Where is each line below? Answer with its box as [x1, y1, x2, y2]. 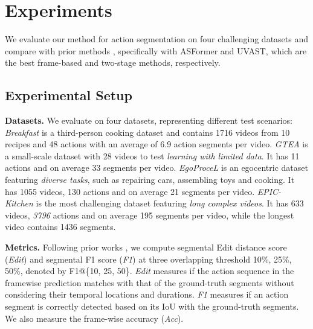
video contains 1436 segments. [5, 220, 116, 233]
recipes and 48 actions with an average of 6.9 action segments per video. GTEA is [5, 138, 308, 150]
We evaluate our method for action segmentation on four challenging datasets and [5, 33, 309, 45]
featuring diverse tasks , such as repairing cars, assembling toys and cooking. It [5, 173, 295, 186]
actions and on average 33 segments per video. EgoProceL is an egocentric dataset [5, 161, 308, 174]
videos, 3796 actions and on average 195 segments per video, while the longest [5, 208, 294, 221]
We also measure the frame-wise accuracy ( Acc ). [5, 311, 184, 324]
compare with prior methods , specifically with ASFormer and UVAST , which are [5, 44, 307, 57]
